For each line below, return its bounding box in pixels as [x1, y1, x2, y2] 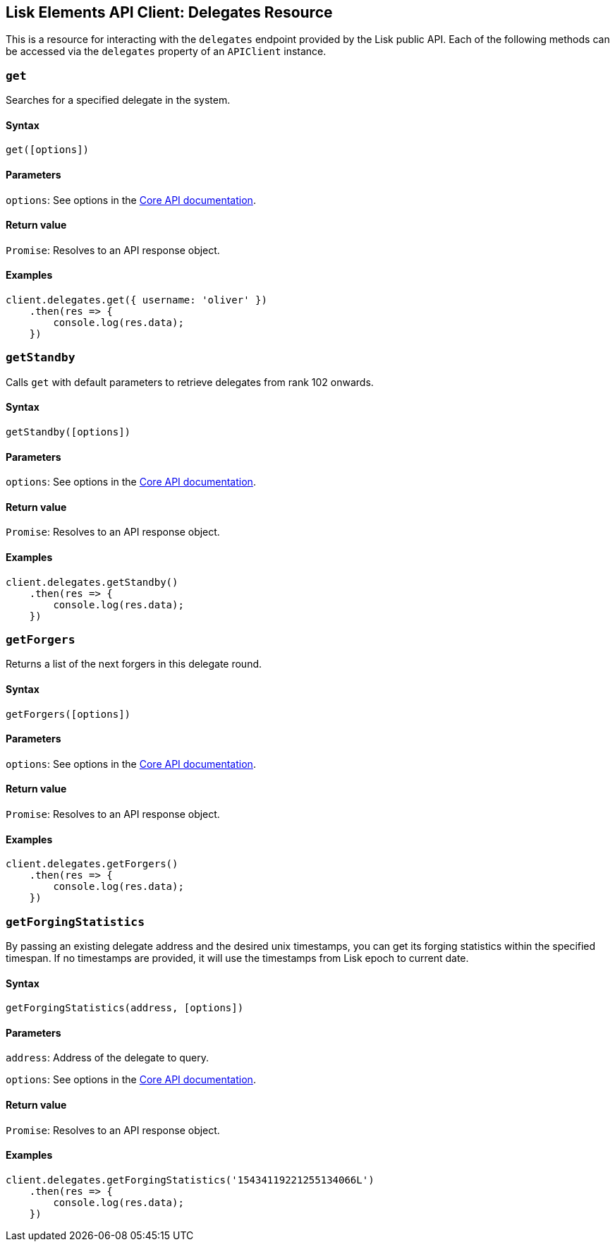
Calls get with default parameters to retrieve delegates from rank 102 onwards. [6, 375, 374, 388]
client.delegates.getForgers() [6, 858, 178, 870]
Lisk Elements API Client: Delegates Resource [6, 4, 333, 21]
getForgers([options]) [6, 708, 131, 720]
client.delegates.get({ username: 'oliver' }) [6, 294, 267, 306]
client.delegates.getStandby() [6, 576, 178, 588]
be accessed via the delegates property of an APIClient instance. [6, 45, 327, 58]
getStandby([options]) [6, 426, 131, 438]
